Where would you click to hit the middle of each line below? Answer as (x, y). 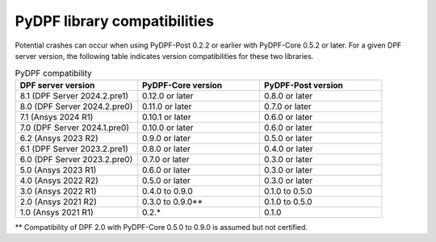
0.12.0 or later (168, 95)
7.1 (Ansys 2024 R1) (57, 117)
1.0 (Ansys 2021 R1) (57, 212)
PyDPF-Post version (303, 85)
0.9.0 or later (166, 138)
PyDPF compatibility (53, 73)
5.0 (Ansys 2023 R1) (58, 169)
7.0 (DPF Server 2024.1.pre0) (74, 127)
